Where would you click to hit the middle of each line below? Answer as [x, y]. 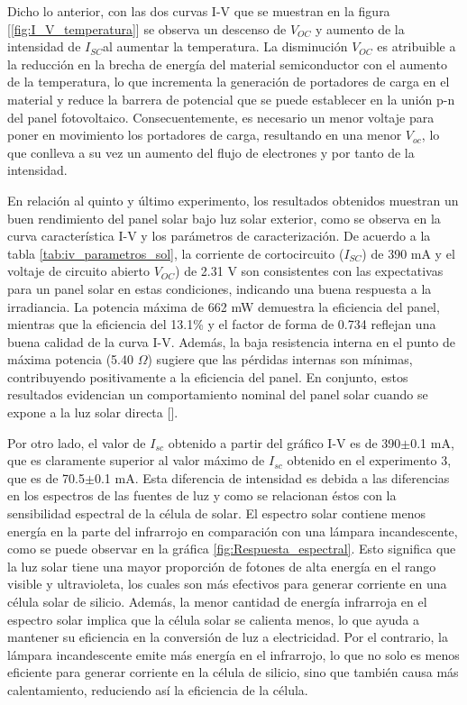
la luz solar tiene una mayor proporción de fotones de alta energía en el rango [222, 566]
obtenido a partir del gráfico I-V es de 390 [284, 442]
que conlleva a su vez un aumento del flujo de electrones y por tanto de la [211, 152]
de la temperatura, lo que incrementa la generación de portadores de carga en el [229, 82]
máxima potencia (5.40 [70, 359]
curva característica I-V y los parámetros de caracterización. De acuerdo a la [219, 236]
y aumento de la [360, 28]
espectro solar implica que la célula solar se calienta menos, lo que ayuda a [214, 619]
